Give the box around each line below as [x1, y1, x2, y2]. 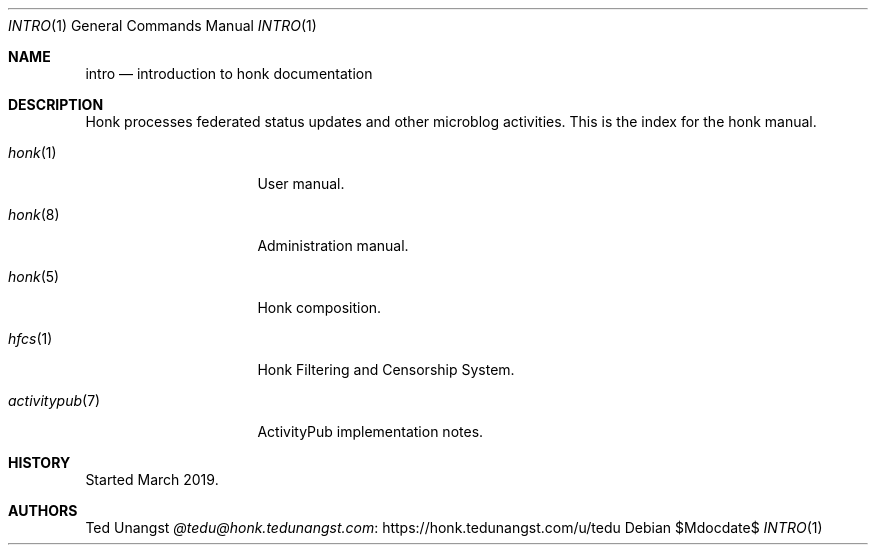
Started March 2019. [85, 471, 219, 488]
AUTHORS [8, 502, 78, 519]
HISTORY [8, 454, 71, 471]
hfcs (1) [8, 330, 53, 347]
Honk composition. [257, 299, 382, 316]
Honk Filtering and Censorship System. [257, 361, 515, 378]
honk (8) [8, 206, 60, 223]
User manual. [257, 175, 345, 192]
